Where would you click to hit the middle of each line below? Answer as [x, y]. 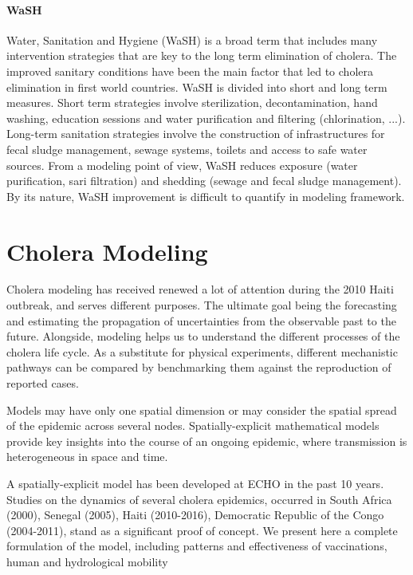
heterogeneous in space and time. [87, 457]
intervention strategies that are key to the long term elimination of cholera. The [202, 55]
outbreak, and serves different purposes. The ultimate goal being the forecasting [202, 305]
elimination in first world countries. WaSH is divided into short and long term [197, 87]
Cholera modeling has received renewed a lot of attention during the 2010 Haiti [200, 289]
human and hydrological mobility [87, 561]
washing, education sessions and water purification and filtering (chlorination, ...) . [206, 118]
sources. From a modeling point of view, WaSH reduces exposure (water [182, 165]
